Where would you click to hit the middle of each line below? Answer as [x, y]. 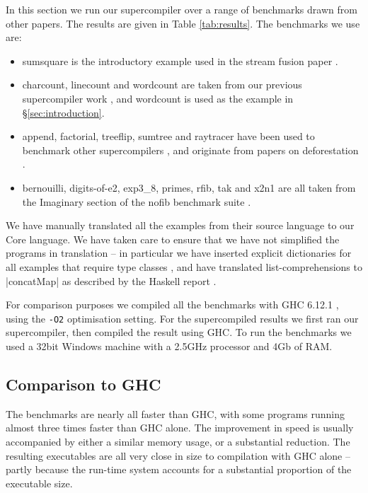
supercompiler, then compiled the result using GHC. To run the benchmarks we [179, 332]
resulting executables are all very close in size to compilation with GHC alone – [178, 455]
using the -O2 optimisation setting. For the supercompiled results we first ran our [182, 318]
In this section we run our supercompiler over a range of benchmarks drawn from [182, 9]
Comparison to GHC [84, 384]
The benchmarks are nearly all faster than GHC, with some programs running [176, 413]
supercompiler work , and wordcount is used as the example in [158, 98]
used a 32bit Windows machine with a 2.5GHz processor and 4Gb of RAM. [169, 346]
